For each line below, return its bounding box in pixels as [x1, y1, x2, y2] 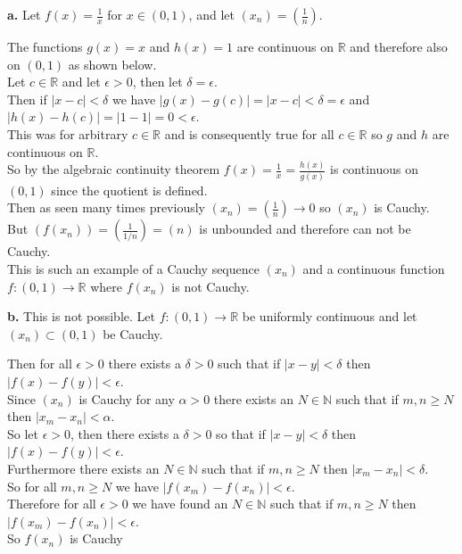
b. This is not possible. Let [7, 307, 155, 326]
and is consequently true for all [164, 124, 334, 143]
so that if [216, 424, 266, 442]
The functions [7, 37, 83, 55]
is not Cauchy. [171, 277, 250, 295]
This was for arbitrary [7, 124, 128, 143]
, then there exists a [70, 424, 179, 442]
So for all [7, 476, 57, 495]
